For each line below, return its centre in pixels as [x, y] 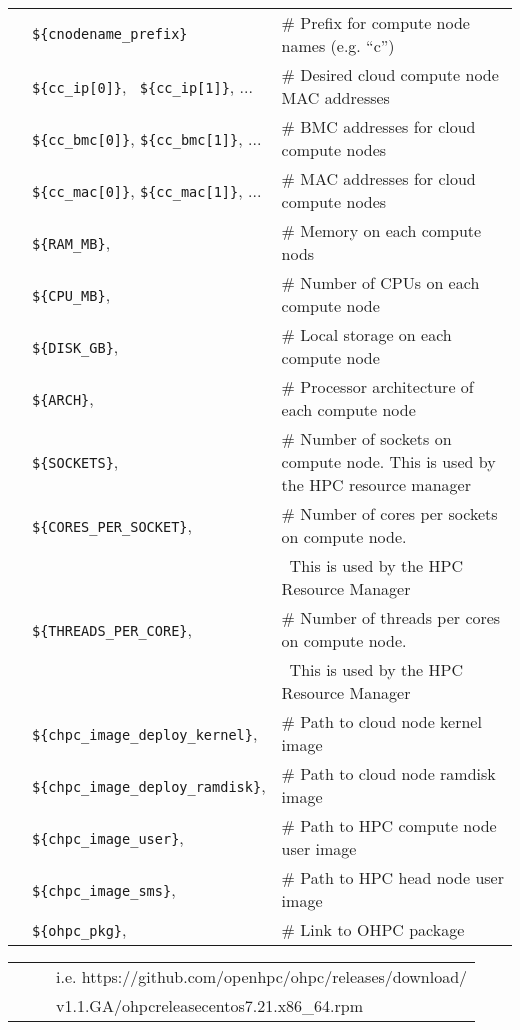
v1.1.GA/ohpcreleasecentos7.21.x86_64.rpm [210, 1005]
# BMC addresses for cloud [378, 126]
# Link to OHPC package [373, 929]
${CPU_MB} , [71, 294]
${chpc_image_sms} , [104, 889]
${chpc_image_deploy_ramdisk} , [149, 785]
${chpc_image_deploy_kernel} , [145, 733]
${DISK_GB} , [75, 346]
